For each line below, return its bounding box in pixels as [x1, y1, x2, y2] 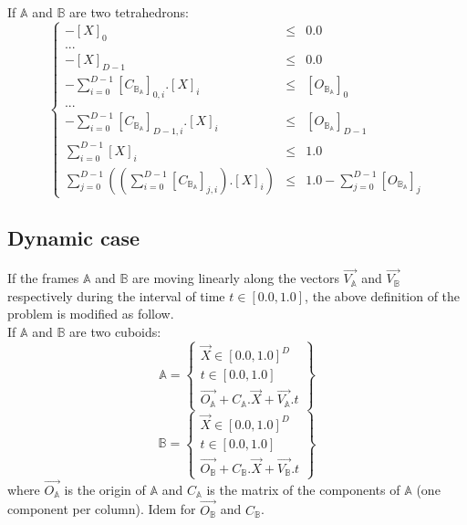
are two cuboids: [69, 322, 161, 341]
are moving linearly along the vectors [132, 268, 339, 288]
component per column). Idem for [7, 499, 196, 519]
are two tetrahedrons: [69, 3, 189, 21]
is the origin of [64, 479, 146, 499]
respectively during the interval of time [7, 286, 225, 305]
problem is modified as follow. [7, 304, 174, 323]
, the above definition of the [305, 286, 461, 305]
